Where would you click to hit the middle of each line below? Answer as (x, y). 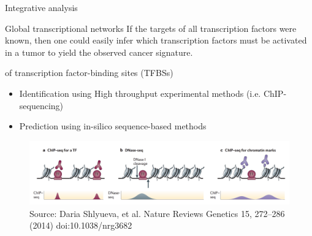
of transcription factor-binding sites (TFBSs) (89, 73)
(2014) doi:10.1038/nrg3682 (81, 225)
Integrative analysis (41, 7)
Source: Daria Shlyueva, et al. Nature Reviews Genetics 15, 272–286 (157, 213)
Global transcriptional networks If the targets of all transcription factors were (151, 28)
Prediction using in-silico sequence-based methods (113, 126)
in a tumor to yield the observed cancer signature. (99, 52)
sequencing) (41, 105)
